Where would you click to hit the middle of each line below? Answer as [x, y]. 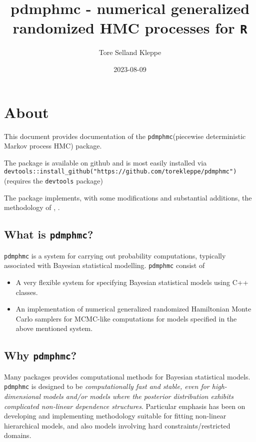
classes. [27, 292]
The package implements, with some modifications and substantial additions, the [128, 197]
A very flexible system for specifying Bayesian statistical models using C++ [132, 282]
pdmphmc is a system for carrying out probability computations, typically [115, 255]
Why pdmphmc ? [40, 355]
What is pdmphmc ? [49, 234]
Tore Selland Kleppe [130, 52]
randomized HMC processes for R [130, 28]
